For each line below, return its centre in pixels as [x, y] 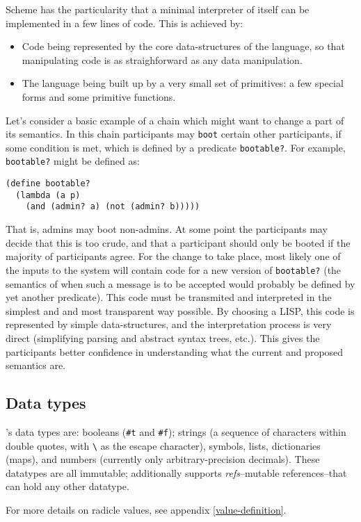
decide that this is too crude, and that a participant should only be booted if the [178, 242]
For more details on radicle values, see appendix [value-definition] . [146, 509]
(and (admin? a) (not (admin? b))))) [113, 207]
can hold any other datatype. [67, 486]
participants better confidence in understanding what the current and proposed [175, 351]
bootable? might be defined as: [73, 161]
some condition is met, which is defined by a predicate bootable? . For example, [176, 147]
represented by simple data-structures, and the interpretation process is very [169, 324]
